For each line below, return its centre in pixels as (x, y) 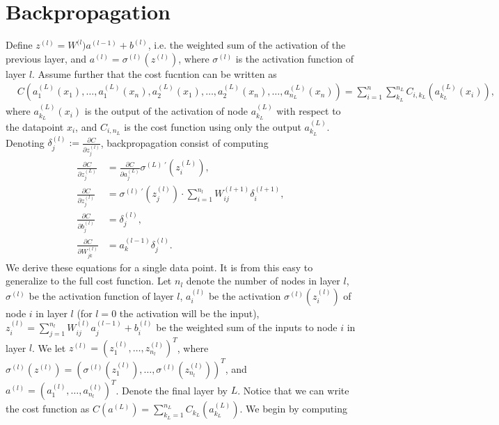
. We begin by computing (293, 409)
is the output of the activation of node (166, 111)
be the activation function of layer (101, 295)
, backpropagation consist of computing (184, 142)
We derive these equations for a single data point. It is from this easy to (159, 267)
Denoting (25, 142)
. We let (49, 347)
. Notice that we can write (293, 390)
